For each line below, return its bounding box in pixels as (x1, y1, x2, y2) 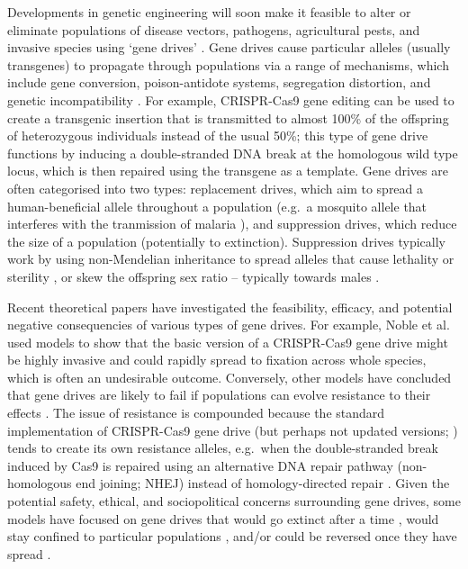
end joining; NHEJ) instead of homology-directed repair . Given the (76, 474, 450, 492)
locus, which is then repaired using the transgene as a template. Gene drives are (7, 161, 448, 180)
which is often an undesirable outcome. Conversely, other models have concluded (7, 367, 452, 386)
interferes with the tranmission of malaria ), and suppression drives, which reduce (7, 214, 457, 233)
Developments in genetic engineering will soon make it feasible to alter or (7, 3, 411, 21)
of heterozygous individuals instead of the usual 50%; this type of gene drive (7, 126, 428, 145)
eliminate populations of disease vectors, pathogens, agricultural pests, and (7, 20, 420, 39)
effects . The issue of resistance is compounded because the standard (7, 403, 385, 422)
